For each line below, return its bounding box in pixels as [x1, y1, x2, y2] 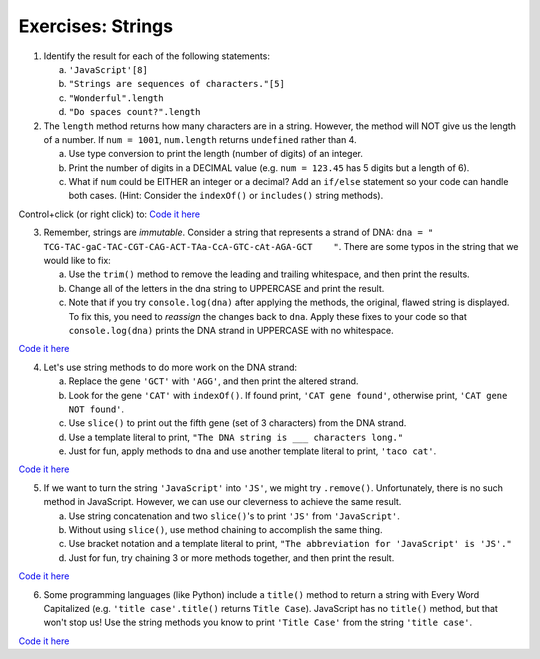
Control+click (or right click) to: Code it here [18, 208, 200, 220]
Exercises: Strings [18, 15, 174, 37]
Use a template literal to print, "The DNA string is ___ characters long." [68, 431, 404, 443]
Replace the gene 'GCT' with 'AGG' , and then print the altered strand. [68, 375, 359, 387]
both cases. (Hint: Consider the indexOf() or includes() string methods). [68, 190, 384, 202]
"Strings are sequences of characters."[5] [68, 78, 285, 90]
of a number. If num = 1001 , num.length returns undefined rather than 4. [43, 133, 357, 145]
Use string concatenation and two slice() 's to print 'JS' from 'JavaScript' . [68, 510, 400, 522]
